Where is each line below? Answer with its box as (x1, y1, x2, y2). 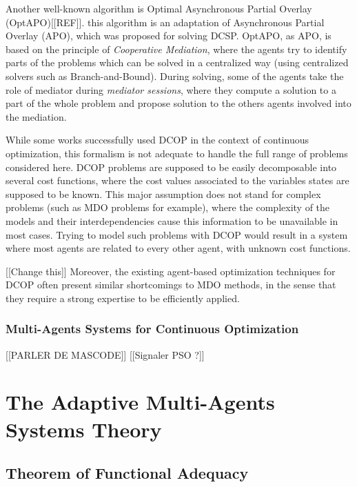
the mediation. (6, 109, 67, 123)
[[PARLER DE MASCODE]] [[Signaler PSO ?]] (6, 347, 205, 361)
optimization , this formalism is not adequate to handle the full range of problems (6, 146, 348, 160)
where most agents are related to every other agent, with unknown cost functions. (6, 241, 351, 255)
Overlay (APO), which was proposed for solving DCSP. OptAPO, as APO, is (6, 28, 331, 43)
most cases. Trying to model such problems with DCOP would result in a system (6, 227, 348, 241)
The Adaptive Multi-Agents (6, 388, 275, 416)
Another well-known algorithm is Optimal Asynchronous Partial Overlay (6, 1, 312, 15)
